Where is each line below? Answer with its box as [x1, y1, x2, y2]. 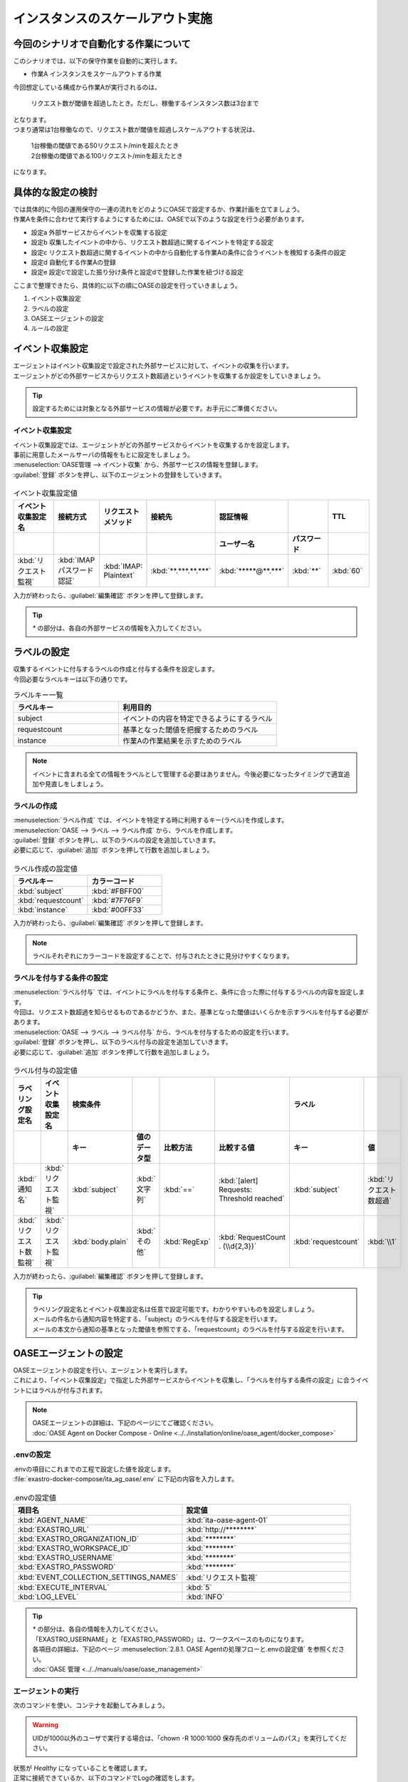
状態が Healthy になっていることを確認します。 [13, 1763, 151, 1772]
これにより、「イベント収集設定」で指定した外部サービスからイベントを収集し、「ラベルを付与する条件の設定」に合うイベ [13, 1376, 369, 1384]
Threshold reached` [218, 1194, 285, 1204]
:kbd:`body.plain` [72, 1237, 129, 1247]
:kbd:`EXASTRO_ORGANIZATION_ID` [17, 1534, 140, 1543]
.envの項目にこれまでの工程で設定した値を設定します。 [13, 1465, 175, 1473]
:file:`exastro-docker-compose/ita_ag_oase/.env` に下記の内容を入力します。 [13, 1475, 239, 1483]
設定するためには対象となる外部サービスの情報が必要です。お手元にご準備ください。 [32, 404, 281, 413]
